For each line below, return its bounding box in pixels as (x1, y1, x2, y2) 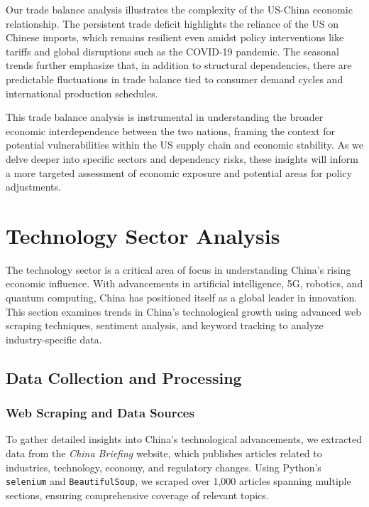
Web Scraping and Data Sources (6, 404, 194, 422)
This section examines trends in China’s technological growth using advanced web (6, 304, 362, 319)
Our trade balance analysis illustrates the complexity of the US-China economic (6, 2, 353, 16)
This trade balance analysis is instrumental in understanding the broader (6, 110, 324, 124)
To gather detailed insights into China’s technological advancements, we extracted (6, 432, 363, 447)
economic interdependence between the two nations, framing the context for (6, 123, 336, 138)
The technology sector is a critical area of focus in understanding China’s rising (6, 262, 351, 277)
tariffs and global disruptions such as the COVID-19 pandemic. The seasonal (6, 43, 339, 58)
